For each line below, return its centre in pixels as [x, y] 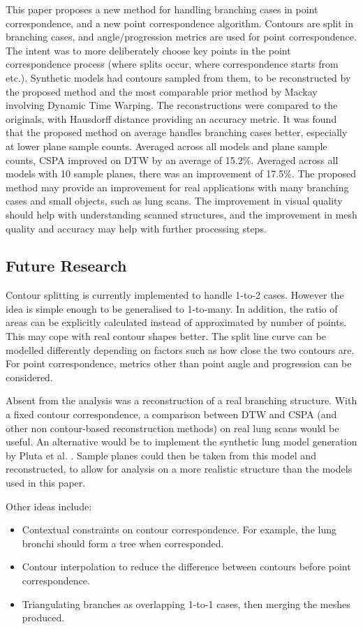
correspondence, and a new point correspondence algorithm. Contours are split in [179, 23]
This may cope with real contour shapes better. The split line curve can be [166, 336]
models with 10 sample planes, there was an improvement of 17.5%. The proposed [181, 173]
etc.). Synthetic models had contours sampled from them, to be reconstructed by [178, 77]
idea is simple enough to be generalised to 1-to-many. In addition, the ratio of [172, 308]
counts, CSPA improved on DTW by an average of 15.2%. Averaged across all [172, 160]
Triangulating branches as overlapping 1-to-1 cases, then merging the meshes [186, 604]
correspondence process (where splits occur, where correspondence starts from [172, 64]
